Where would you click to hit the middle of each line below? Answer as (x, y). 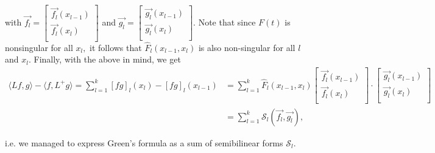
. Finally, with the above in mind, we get (104, 59)
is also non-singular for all (247, 47)
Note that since (227, 22)
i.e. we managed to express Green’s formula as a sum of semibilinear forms (144, 142)
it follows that (116, 47)
